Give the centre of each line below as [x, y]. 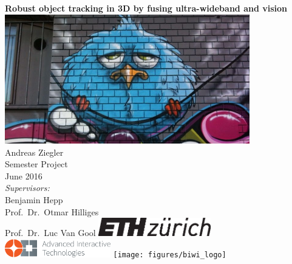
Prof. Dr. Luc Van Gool [50, 233]
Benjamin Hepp [34, 200]
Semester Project [36, 164]
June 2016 [24, 175]
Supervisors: [27, 188]
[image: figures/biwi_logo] [170, 255]
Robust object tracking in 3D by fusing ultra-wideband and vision [146, 8]
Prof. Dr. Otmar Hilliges [52, 211]
